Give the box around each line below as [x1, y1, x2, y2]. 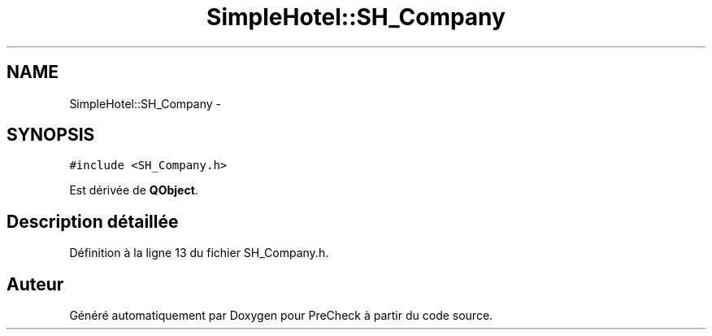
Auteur [7, 273, 64, 295]
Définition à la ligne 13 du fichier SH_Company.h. [69, 246, 329, 260]
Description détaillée [7, 211, 179, 232]
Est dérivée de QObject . [69, 183, 198, 198]
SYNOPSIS [7, 124, 95, 146]
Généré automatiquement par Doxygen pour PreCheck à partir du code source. [69, 308, 493, 323]
